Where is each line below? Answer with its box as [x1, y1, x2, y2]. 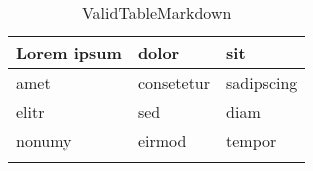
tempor [226, 129, 277, 152]
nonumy [16, 129, 72, 152]
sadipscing [226, 71, 298, 94]
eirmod [137, 129, 187, 152]
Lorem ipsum [16, 41, 122, 64]
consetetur [137, 71, 211, 94]
